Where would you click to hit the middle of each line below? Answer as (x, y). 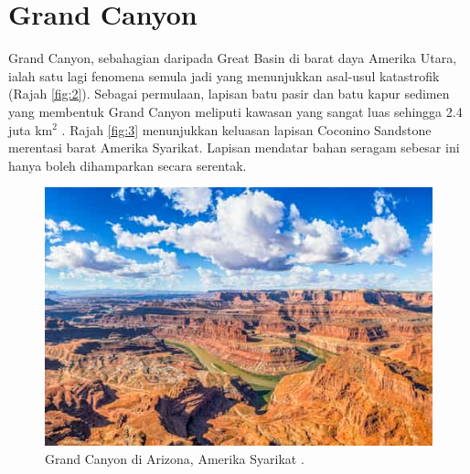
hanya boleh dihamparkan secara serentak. (128, 165)
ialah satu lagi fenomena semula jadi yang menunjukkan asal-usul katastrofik (224, 75)
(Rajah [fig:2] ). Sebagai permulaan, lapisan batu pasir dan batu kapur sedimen (229, 94)
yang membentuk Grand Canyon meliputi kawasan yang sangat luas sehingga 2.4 (235, 111)
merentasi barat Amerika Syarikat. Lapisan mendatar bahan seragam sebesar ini (234, 147)
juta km (31, 129)
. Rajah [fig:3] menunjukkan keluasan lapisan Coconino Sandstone (246, 129)
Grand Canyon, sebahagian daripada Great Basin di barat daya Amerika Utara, (233, 58)
